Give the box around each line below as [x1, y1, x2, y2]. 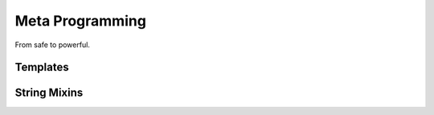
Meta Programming [14, 12, 146, 30]
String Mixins [14, 86, 84, 100]
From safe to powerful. [14, 40, 90, 50]
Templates [14, 61, 69, 74]
